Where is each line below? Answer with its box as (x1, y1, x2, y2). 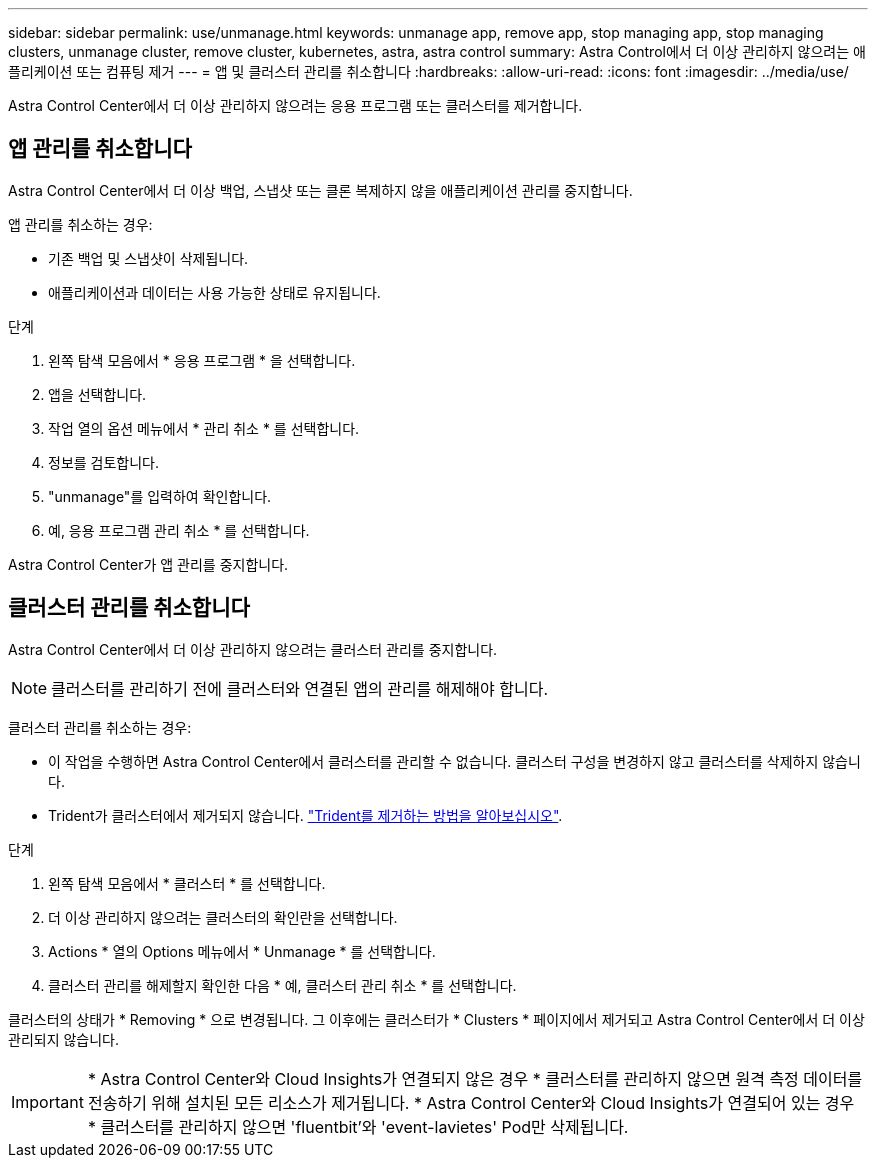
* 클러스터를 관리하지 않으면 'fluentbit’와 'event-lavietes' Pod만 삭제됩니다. (87, 1116, 629, 1137)
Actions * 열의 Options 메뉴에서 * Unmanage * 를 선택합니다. (48, 942, 436, 960)
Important (11, 1091, 84, 1112)
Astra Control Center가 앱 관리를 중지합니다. (8, 555, 289, 573)
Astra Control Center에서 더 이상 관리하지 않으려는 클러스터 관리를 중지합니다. (8, 640, 498, 658)
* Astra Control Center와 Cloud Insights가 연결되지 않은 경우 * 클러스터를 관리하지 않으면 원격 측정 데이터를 (87, 1068, 863, 1089)
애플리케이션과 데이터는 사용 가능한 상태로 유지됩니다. (48, 283, 381, 301)
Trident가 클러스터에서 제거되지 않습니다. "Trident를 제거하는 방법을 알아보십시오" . (48, 806, 563, 824)
